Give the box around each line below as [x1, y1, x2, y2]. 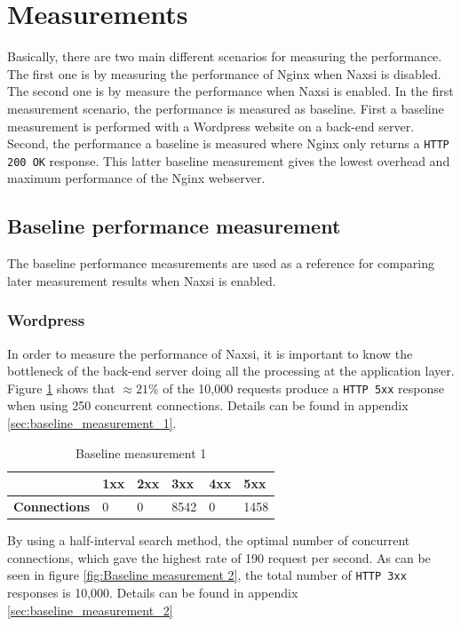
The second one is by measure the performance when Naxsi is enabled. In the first [7, 82, 454, 100]
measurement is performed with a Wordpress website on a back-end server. [7, 116, 415, 135]
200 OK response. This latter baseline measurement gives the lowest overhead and [7, 151, 450, 170]
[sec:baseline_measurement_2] [7, 600, 173, 619]
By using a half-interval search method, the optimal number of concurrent [7, 531, 410, 550]
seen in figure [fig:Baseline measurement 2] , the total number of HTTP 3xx [7, 566, 407, 584]
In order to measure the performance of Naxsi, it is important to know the [7, 344, 413, 362]
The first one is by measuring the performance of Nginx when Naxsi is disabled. [7, 64, 441, 83]
